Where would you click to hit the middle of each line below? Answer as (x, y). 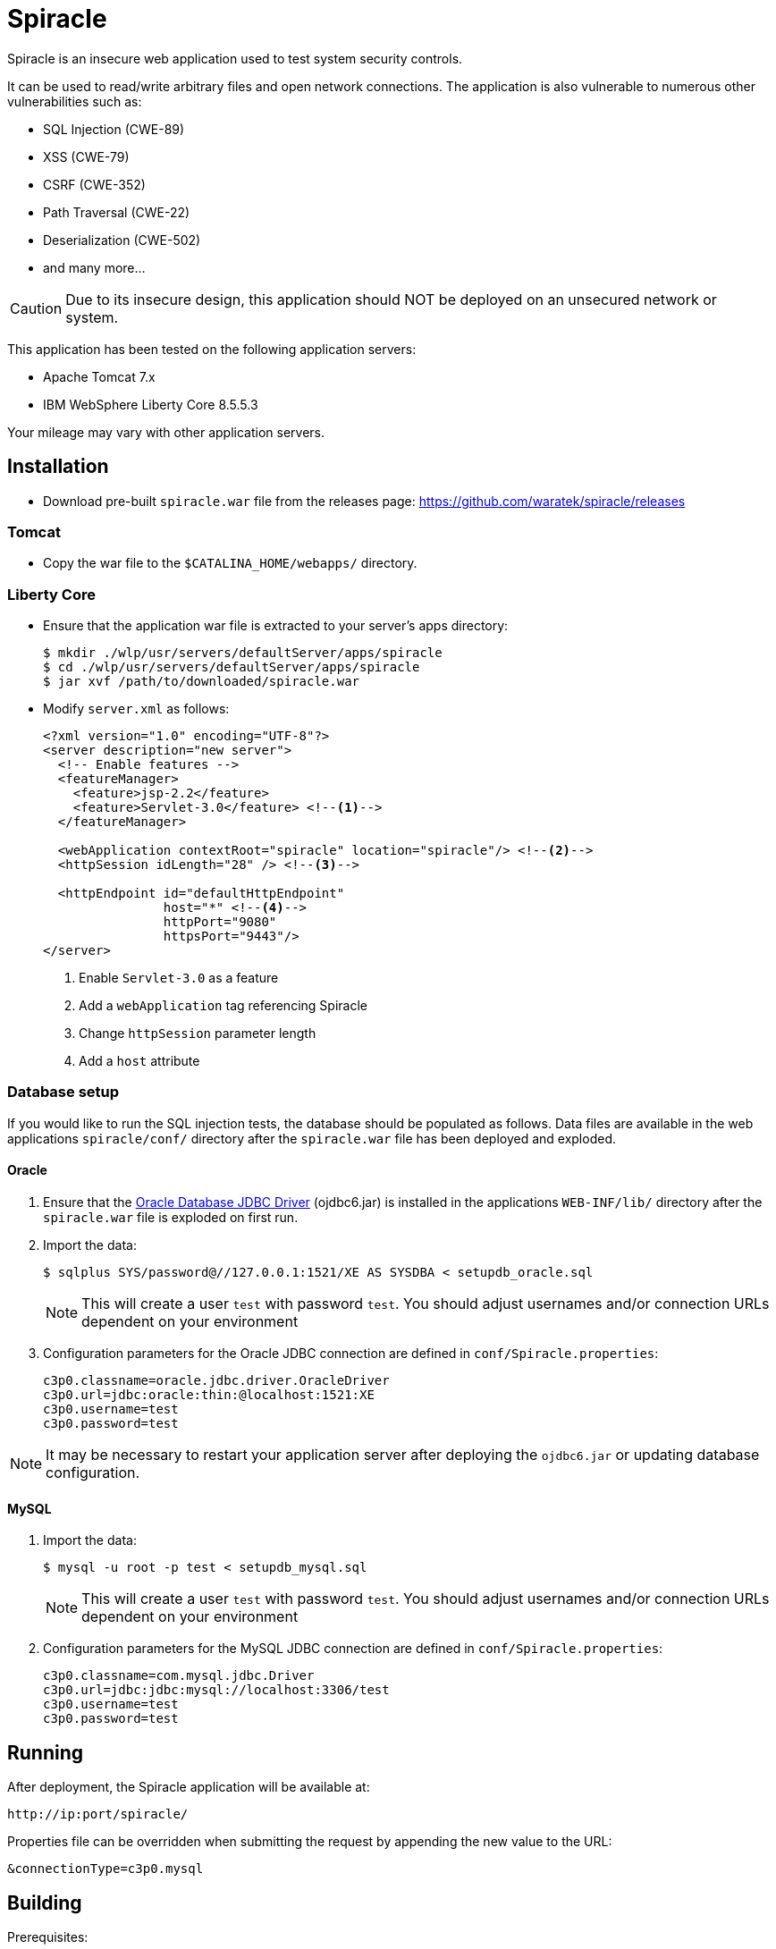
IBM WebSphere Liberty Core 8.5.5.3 (151, 404)
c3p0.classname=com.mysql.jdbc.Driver (179, 1676)
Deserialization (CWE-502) (122, 240)
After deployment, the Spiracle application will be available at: (189, 1787)
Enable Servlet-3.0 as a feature (179, 978)
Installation (58, 467)
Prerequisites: (48, 1936)
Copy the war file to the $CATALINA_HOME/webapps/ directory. (230, 563)
